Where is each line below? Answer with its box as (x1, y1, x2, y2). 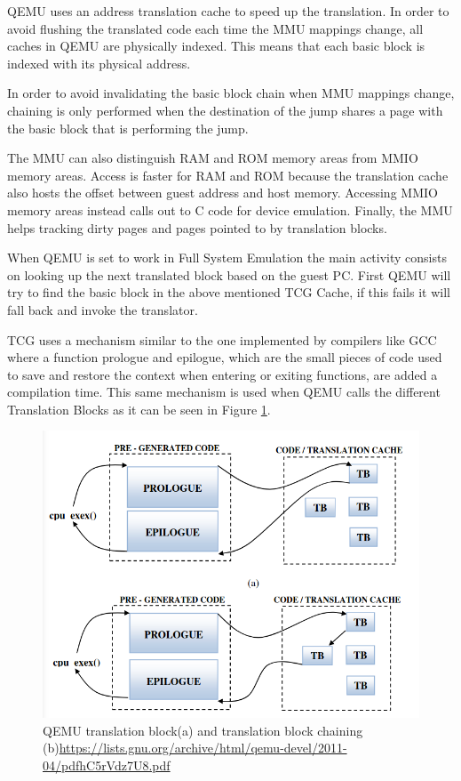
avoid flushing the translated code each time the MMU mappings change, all (7, 19, 424, 37)
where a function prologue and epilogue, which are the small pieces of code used (7, 348, 442, 366)
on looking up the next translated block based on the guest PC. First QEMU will (7, 265, 451, 284)
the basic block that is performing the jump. (7, 118, 249, 137)
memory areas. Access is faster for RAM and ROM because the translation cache (7, 165, 449, 184)
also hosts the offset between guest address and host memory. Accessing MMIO (7, 183, 438, 202)
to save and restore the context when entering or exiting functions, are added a (7, 365, 438, 383)
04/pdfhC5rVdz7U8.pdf (43, 755, 171, 774)
